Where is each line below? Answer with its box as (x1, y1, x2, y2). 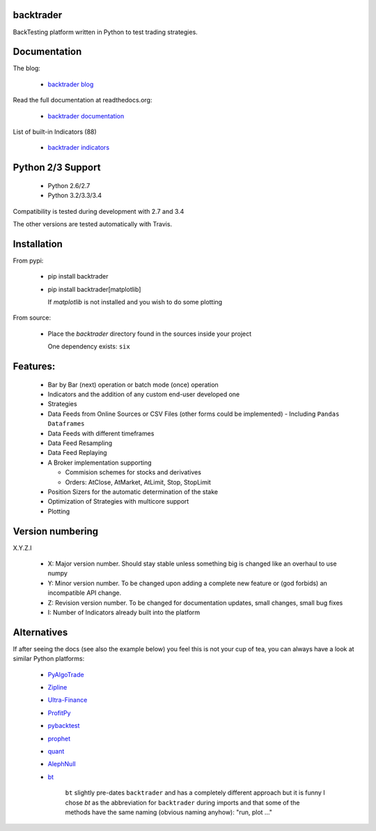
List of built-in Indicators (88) (13, 127, 97, 136)
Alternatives (13, 626, 68, 638)
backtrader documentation (47, 111, 125, 120)
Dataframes (47, 420, 85, 428)
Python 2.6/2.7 (47, 181, 91, 189)
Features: (13, 361, 56, 373)
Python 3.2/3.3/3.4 (47, 192, 102, 200)
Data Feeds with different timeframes (47, 429, 155, 437)
